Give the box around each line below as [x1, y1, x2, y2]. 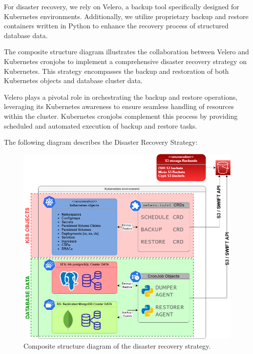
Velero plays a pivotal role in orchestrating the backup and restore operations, [4, 91, 238, 102]
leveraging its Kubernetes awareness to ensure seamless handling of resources [4, 101, 234, 111]
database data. [4, 30, 48, 40]
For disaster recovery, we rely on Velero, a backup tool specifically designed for [4, 1, 239, 11]
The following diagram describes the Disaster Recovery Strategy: [4, 137, 198, 147]
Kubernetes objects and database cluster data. [4, 75, 143, 86]
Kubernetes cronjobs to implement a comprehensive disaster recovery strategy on [4, 56, 247, 66]
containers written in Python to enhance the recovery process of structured [4, 21, 229, 31]
